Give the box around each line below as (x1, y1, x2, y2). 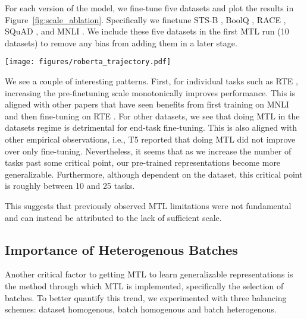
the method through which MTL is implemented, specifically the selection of (5, 279, 284, 292)
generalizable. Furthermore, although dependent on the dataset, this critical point (5, 168, 303, 180)
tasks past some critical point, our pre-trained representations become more (5, 156, 281, 169)
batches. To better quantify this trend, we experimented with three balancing (5, 291, 287, 304)
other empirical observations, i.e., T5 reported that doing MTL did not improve (5, 133, 296, 145)
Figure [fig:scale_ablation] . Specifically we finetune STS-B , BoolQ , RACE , (5, 13, 286, 26)
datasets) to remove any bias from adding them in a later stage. (5, 36, 237, 49)
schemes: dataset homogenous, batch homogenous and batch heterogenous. (5, 303, 277, 315)
